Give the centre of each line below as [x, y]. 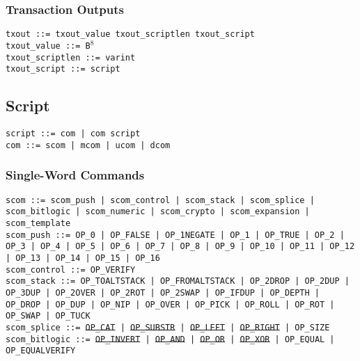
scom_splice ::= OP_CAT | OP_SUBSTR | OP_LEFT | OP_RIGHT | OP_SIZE [168, 327]
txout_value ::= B [48, 46]
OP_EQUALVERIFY [41, 351]
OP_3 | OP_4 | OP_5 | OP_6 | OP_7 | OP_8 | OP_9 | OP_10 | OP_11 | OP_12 [180, 247]
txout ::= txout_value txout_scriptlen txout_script [130, 34]
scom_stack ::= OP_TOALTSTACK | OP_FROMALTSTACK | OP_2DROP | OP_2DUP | [178, 281]
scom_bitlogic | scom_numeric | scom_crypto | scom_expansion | [158, 212]
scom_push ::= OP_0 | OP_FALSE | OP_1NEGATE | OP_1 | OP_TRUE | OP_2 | [175, 235]
